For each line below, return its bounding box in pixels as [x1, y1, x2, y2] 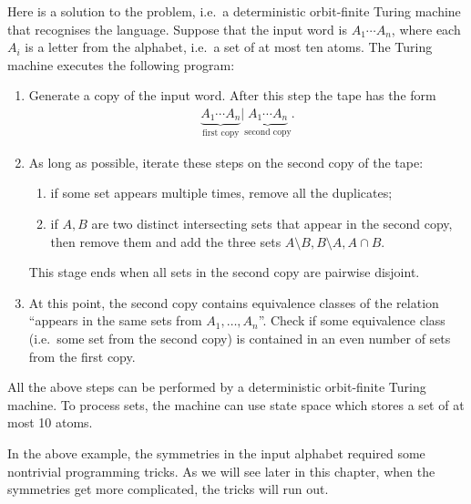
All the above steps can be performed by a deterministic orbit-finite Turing [7, 377, 426, 396]
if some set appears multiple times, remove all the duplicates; [50, 183, 393, 202]
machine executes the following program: [7, 55, 235, 74]
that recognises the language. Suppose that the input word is [7, 19, 347, 38]
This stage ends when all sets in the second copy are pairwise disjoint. [28, 262, 420, 282]
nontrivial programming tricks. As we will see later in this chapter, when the [7, 461, 435, 480]
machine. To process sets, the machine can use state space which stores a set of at [7, 395, 465, 414]
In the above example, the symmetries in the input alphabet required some [7, 444, 425, 463]
